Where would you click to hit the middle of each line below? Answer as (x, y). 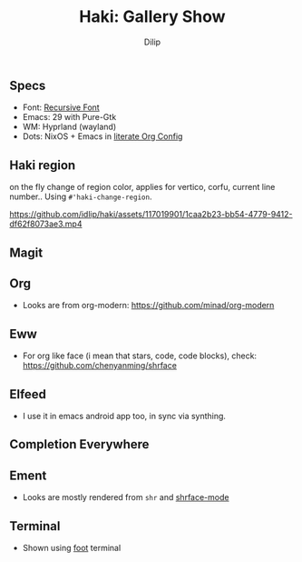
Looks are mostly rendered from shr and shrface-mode (126, 497)
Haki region (43, 165)
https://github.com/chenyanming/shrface (99, 366)
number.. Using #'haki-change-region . (81, 196)
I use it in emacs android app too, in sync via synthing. (124, 416)
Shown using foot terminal (72, 548)
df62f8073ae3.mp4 (46, 224)
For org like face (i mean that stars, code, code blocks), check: (139, 356)
